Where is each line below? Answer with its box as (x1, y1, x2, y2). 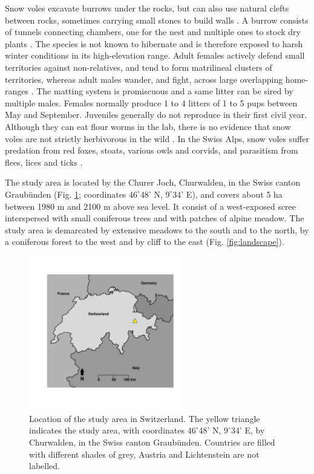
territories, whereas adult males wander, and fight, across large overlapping (5, 73, 283, 85)
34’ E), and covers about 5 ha (172, 187, 283, 200)
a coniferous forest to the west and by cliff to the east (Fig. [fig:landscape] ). (5, 235, 284, 248)
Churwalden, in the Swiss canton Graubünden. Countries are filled (29, 436, 275, 449)
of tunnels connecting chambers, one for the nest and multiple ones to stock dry (5, 25, 301, 38)
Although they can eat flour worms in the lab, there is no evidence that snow (5, 120, 291, 132)
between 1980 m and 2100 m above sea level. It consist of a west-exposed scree (5, 200, 296, 212)
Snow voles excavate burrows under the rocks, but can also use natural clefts (5, 2, 289, 14)
